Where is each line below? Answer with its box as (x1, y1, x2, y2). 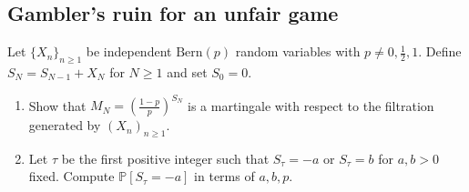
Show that (28, 96, 87, 115)
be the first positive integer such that (61, 148, 270, 167)
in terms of (194, 167, 255, 186)
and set (167, 63, 208, 81)
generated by (28, 116, 101, 135)
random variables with (235, 42, 361, 61)
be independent (86, 42, 172, 61)
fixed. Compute (28, 167, 115, 186)
